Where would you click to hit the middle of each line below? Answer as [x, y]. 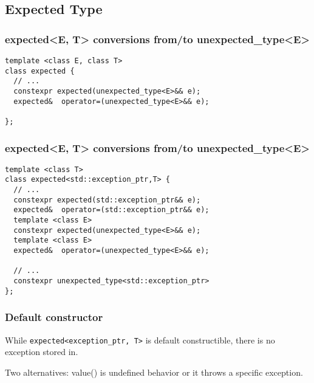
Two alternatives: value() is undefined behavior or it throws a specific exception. [154, 372]
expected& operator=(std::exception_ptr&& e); [111, 210]
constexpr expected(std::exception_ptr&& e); [107, 200]
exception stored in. [42, 352]
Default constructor [54, 317]
